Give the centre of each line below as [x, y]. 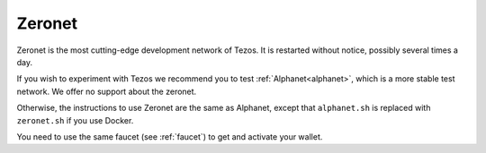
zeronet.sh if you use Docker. [75, 120]
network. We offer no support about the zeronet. [107, 91]
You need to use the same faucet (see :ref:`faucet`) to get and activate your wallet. [170, 136]
